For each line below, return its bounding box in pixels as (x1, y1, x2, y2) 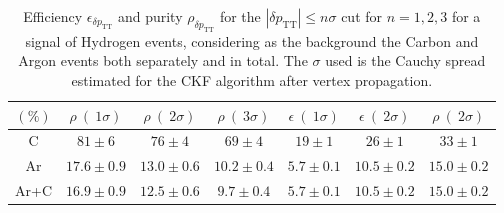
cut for (341, 6, 383, 26)
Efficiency (23, 6, 83, 26)
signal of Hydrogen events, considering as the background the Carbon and (25, 30, 479, 51)
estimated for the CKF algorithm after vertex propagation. (71, 69, 433, 90)
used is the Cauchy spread (325, 50, 486, 71)
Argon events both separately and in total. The (18, 50, 308, 71)
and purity (117, 6, 183, 26)
